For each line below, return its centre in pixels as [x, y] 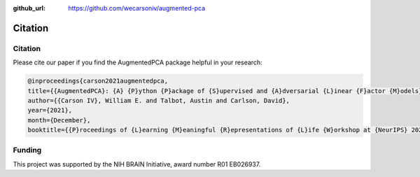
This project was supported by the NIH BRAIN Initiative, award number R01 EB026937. [137, 164]
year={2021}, [50, 111]
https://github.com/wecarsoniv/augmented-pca [137, 8]
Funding [27, 150]
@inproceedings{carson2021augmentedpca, [98, 81]
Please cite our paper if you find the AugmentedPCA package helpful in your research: [138, 62]
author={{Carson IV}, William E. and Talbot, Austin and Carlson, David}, [159, 100]
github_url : [29, 8]
